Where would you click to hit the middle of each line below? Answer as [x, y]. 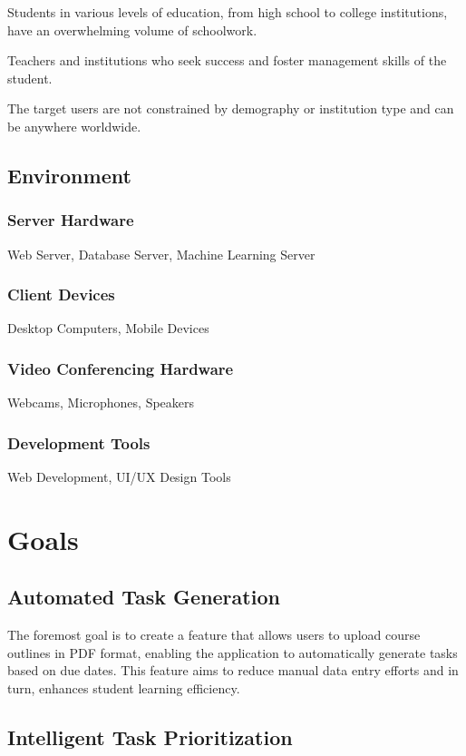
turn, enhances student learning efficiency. [124, 687]
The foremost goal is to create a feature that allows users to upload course [214, 635]
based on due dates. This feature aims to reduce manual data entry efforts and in [233, 670]
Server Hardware [71, 220]
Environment [69, 175]
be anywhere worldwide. [74, 126]
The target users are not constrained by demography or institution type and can [231, 108]
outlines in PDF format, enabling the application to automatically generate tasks [233, 652]
